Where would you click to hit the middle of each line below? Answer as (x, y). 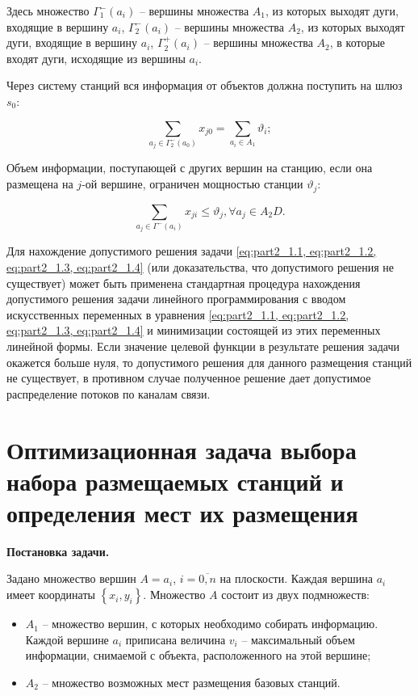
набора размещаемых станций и (175, 481)
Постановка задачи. (58, 551)
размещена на (40, 184)
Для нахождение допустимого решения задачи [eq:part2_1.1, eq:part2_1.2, (192, 251)
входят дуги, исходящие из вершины (96, 58)
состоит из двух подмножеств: (295, 595)
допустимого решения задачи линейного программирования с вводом (176, 299)
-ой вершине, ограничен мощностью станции (192, 184)
